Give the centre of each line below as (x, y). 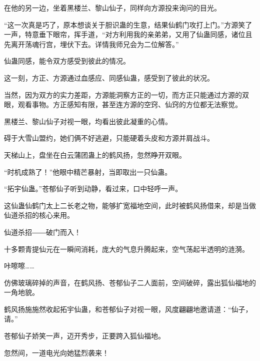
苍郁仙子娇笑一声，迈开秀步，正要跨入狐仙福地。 (84, 336)
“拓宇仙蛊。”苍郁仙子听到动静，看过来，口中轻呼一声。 (93, 189)
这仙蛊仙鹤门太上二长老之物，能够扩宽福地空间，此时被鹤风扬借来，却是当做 (130, 205)
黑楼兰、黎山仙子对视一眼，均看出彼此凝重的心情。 (88, 121)
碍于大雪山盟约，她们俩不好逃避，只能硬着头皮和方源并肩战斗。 (109, 138)
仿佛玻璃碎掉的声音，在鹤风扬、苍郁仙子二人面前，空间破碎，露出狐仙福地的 (130, 282)
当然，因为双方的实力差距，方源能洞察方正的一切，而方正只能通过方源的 (123, 94)
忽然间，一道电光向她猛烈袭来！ (56, 352)
